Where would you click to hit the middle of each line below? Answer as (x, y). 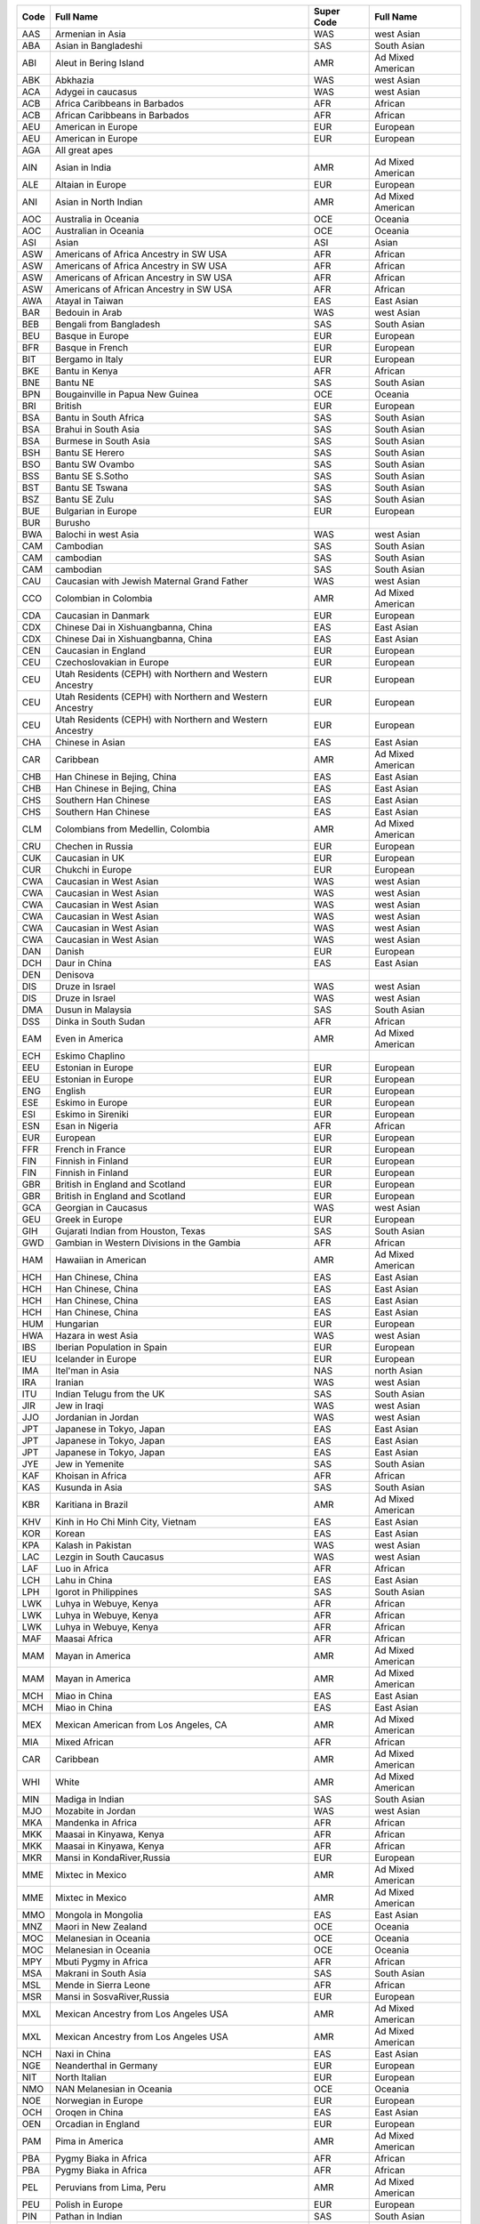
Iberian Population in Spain (111, 1347)
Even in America (89, 1039)
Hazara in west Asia (96, 1336)
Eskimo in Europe (91, 1103)
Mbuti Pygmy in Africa (101, 1962)
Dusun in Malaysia (93, 1010)
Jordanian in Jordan (97, 1417)
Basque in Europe (92, 336)
